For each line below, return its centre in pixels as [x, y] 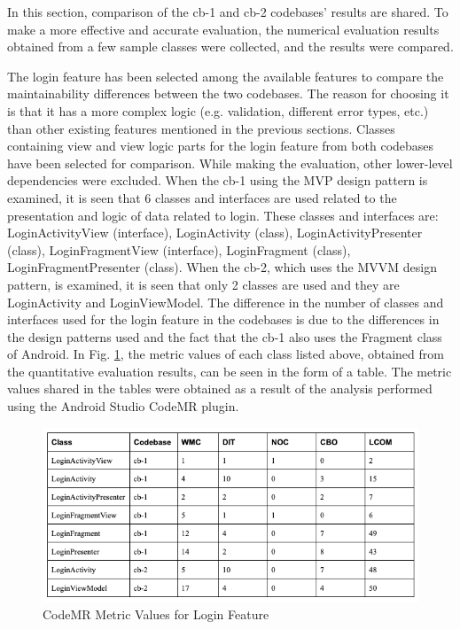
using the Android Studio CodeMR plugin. [123, 406]
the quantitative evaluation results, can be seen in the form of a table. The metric [230, 371]
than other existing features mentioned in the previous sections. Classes [201, 128]
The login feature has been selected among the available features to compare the [226, 76]
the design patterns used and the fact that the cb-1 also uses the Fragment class [225, 336]
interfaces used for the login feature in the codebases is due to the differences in [223, 319]
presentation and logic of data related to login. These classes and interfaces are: [223, 215]
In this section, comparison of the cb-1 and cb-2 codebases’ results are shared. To [228, 12]
